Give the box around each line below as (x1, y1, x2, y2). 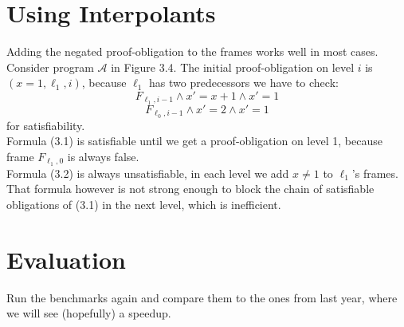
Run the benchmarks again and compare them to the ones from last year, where (6, 289, 398, 305)
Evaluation (6, 242, 126, 275)
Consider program (6, 58, 94, 75)
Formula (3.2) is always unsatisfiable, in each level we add (6, 164, 289, 181)
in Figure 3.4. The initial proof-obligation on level (111, 58, 355, 75)
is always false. (67, 148, 139, 164)
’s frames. (351, 164, 398, 181)
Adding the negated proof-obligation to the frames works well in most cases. (6, 43, 379, 60)
